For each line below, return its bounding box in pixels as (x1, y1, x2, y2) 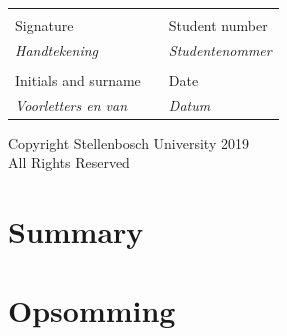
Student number (168, 15, 268, 35)
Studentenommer (168, 39, 272, 60)
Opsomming (8, 289, 176, 330)
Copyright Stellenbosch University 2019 (8, 132, 249, 153)
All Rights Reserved (8, 152, 130, 173)
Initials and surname (15, 69, 141, 90)
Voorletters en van (15, 94, 128, 115)
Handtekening (15, 39, 99, 60)
